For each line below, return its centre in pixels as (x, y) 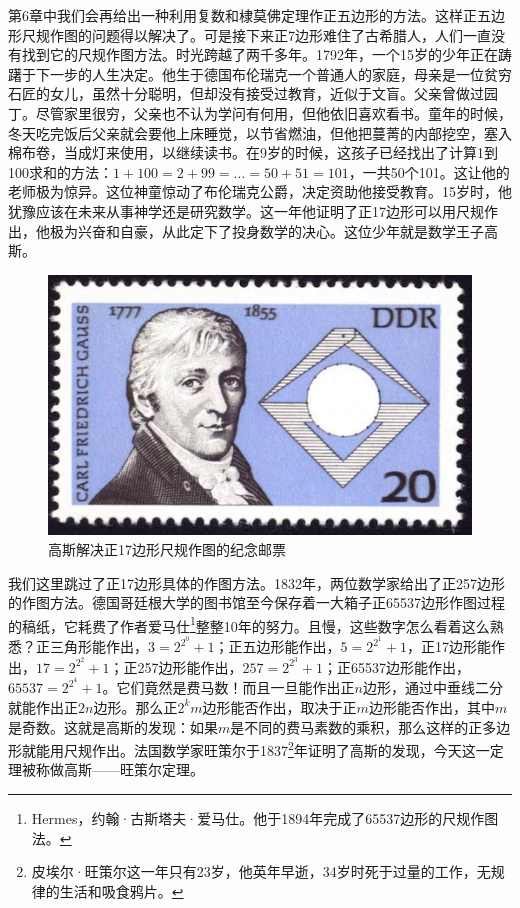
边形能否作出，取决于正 (279, 706)
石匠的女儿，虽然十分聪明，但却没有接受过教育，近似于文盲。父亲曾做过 (246, 93)
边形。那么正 (135, 706)
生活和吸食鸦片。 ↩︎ (121, 890)
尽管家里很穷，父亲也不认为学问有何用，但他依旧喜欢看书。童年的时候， (273, 112)
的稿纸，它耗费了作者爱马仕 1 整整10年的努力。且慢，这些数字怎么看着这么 (249, 624)
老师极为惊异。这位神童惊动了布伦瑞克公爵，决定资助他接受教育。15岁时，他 (260, 191)
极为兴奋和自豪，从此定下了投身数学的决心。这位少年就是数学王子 (266, 230)
